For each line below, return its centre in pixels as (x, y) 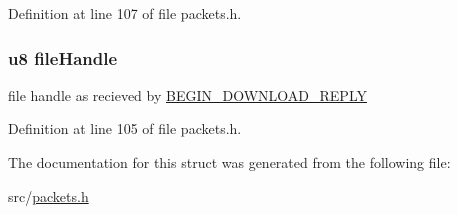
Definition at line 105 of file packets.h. (125, 128)
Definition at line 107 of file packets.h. (125, 13)
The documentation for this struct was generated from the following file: (229, 162)
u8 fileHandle (63, 57)
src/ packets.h (48, 195)
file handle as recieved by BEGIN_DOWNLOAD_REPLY (187, 94)
